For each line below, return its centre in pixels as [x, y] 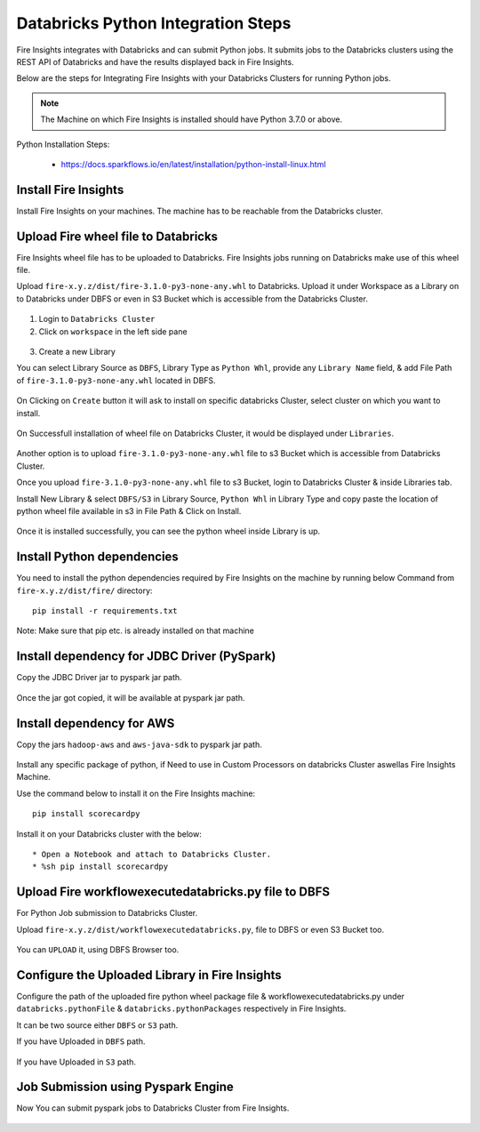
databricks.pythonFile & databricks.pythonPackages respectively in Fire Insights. [181, 1008]
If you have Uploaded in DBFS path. [81, 1041]
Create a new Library [77, 352]
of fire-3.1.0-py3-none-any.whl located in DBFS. [116, 380]
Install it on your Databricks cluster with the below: [109, 834]
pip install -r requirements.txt [105, 611]
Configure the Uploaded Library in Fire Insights [149, 975]
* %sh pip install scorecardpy [100, 867]
